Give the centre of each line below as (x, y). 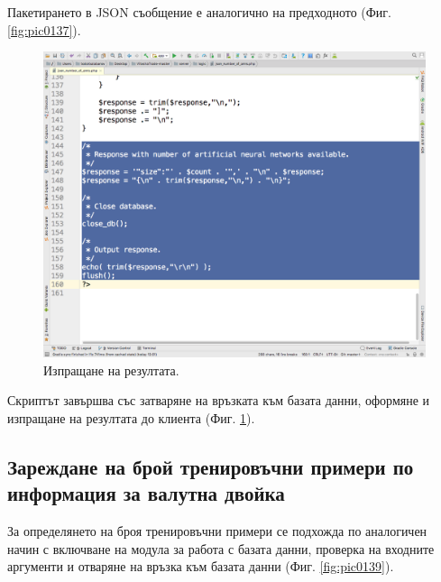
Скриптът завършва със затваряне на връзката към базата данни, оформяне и (219, 400)
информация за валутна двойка (146, 493)
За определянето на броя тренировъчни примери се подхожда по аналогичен (217, 531)
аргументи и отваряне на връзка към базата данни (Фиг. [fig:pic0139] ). (201, 566)
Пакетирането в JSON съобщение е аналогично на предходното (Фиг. (199, 12)
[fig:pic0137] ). (44, 29)
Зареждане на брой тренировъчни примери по (211, 467)
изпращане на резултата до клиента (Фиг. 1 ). (131, 418)
